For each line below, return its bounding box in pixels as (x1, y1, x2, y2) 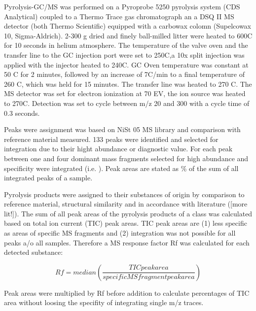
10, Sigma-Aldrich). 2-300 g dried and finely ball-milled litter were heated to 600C (4, 30, 253, 40)
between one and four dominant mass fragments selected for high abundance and (4, 153, 249, 163)
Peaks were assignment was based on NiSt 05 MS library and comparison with (4, 124, 241, 135)
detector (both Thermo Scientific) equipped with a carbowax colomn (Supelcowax (4, 21, 252, 31)
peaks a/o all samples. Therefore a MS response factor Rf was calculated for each (4, 237, 250, 247)
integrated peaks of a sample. (4, 173, 93, 183)
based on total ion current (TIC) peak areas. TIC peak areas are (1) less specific (4, 218, 247, 228)
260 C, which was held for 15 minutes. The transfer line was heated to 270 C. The (4, 78, 252, 89)
